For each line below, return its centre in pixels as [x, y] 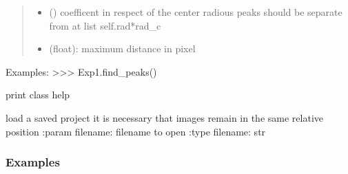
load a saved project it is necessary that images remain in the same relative [164, 117]
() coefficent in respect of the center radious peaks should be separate [196, 12]
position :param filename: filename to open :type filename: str [136, 131]
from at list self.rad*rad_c [105, 25]
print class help [38, 95]
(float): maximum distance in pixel [122, 48]
